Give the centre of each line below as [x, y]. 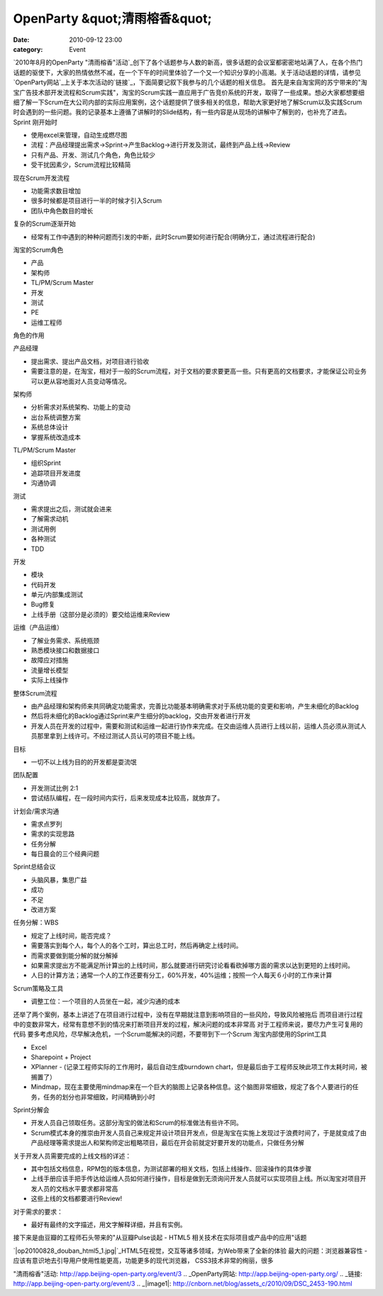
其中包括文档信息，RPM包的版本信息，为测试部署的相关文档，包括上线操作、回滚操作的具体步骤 [171, 1169]
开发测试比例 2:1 [55, 788]
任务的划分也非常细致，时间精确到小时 [99, 1097]
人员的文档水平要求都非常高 [77, 1188]
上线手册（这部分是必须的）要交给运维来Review [100, 614]
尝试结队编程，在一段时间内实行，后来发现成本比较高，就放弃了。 [127, 798]
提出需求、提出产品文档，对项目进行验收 [90, 361]
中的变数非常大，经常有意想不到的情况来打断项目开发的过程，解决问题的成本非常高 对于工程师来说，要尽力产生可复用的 [188, 1024]
